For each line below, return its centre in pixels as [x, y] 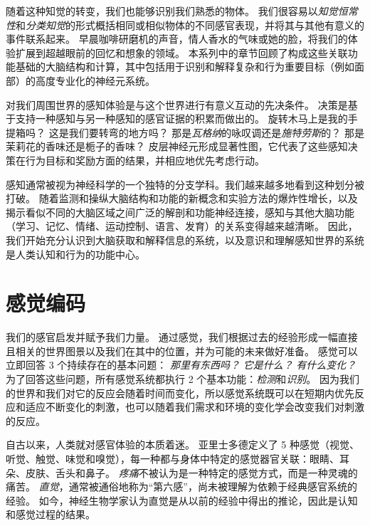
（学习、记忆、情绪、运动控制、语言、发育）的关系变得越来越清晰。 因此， [182, 226]
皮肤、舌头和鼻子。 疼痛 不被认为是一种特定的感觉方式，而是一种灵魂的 [191, 472]
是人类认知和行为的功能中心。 [75, 254]
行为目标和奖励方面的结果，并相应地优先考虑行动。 [145, 160]
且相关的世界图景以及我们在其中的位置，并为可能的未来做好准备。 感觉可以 [182, 351]
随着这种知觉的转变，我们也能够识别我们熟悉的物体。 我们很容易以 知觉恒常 [182, 11]
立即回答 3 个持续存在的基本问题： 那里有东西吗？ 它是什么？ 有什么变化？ [181, 365]
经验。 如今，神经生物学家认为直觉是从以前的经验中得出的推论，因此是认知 [182, 500]
